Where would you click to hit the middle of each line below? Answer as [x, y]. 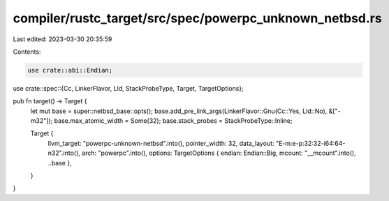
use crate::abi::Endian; [70, 70]
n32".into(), [64, 153]
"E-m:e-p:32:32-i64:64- [310, 143]
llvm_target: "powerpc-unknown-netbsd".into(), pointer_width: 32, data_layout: [161, 143]
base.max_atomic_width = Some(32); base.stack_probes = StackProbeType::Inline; [173, 121]
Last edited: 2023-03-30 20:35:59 [63, 39]
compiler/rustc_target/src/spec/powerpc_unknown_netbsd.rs [197, 18]
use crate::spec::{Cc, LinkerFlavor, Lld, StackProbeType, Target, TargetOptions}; [128, 88]
